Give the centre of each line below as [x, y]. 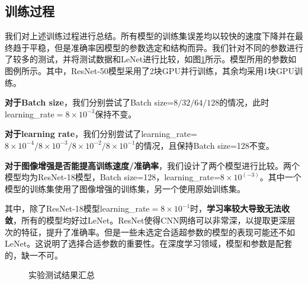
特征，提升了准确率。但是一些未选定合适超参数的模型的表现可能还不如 [158, 232]
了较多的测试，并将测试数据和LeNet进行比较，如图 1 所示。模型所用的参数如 [151, 59]
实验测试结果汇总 [62, 275]
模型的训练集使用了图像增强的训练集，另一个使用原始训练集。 [125, 188]
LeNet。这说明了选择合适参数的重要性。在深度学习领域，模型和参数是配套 [149, 243]
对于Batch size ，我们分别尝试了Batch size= [89, 102]
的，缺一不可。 [34, 255]
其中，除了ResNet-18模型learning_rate [77, 208]
